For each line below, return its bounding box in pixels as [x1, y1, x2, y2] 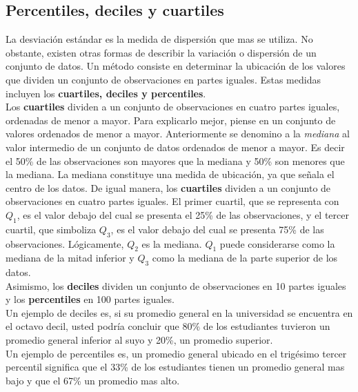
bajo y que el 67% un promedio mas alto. [6, 373, 180, 387]
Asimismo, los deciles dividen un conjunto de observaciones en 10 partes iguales [6, 278, 346, 293]
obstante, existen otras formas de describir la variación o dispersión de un [6, 45, 317, 59]
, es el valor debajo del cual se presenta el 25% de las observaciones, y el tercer [17, 207, 349, 222]
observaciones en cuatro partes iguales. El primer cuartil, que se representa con [6, 194, 339, 208]
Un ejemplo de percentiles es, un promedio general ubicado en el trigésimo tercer [6, 346, 347, 360]
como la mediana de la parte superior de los [152, 251, 338, 265]
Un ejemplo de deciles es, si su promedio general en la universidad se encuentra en [6, 305, 353, 320]
